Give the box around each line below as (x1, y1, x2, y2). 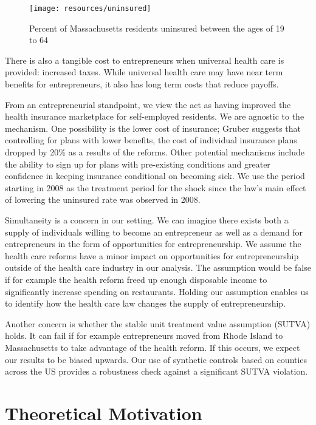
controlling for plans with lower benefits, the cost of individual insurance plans (5, 134, 297, 146)
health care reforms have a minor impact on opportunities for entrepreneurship (5, 249, 299, 262)
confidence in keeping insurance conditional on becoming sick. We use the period (5, 169, 305, 182)
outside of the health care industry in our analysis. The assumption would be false (5, 261, 311, 274)
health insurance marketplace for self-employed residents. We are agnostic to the (5, 110, 304, 123)
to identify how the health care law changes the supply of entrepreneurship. (5, 297, 286, 310)
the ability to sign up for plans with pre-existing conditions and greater (5, 157, 270, 170)
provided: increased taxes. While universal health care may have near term (5, 66, 283, 78)
